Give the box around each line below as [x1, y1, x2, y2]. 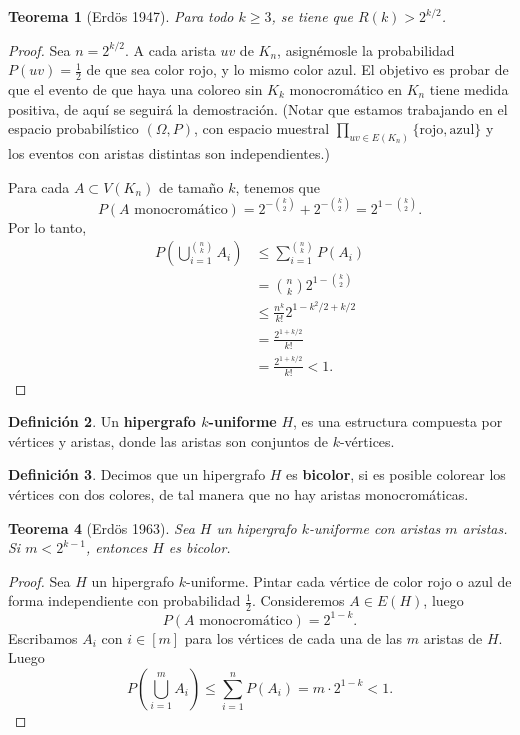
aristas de [423, 627, 483, 648]
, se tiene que [271, 6, 354, 26]
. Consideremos [251, 590, 345, 611]
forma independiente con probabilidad [8, 590, 241, 611]
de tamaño [158, 176, 224, 197]
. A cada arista [124, 39, 216, 60]
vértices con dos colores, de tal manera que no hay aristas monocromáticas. [8, 484, 469, 505]
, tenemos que [235, 176, 320, 197]
